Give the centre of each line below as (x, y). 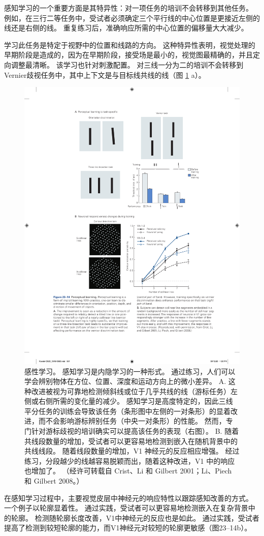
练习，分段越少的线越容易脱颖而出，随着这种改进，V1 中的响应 (130, 460)
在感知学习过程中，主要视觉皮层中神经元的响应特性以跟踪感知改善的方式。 (128, 498)
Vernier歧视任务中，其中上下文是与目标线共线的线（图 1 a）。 (105, 75)
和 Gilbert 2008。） (54, 481)
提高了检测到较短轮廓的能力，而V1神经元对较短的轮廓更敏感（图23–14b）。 (128, 528)
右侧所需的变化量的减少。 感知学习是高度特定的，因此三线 (136, 401)
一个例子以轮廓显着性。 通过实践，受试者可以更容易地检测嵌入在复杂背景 (126, 508)
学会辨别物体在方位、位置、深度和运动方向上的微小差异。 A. (125, 381)
